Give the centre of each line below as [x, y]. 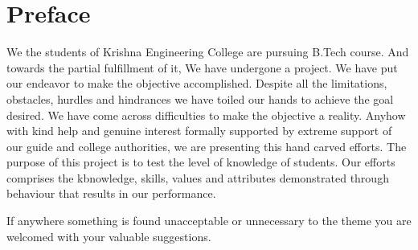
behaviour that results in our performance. [111, 193]
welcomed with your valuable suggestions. [109, 236]
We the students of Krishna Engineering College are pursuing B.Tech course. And [208, 52]
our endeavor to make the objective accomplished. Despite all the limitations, [197, 83]
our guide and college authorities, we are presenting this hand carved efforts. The [207, 146]
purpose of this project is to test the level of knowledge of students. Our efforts [201, 162]
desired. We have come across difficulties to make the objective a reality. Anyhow [206, 115]
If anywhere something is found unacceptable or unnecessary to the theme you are [209, 221]
